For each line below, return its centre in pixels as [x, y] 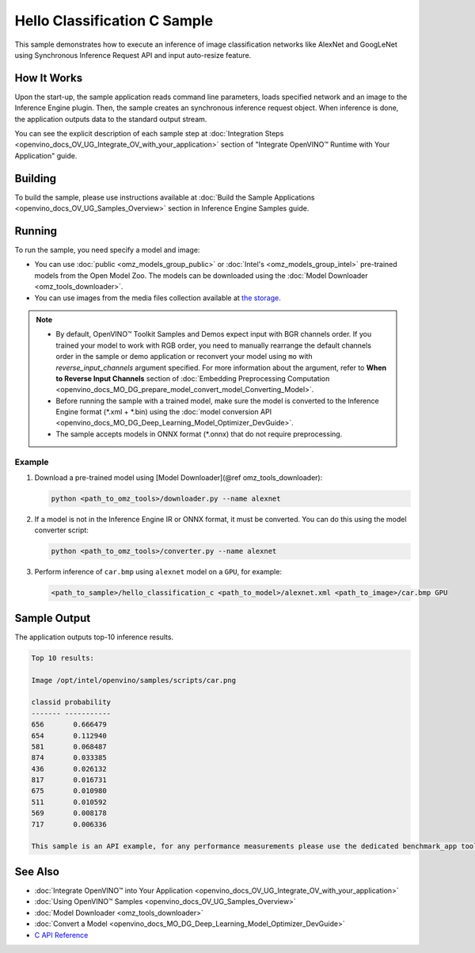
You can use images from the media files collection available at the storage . [158, 298]
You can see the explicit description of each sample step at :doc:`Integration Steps [149, 134]
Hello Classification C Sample [114, 21]
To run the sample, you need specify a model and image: [107, 250]
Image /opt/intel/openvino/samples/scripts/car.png [134, 680]
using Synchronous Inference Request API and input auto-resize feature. [133, 55]
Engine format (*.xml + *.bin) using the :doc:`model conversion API [164, 412]
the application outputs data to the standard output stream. [111, 119]
